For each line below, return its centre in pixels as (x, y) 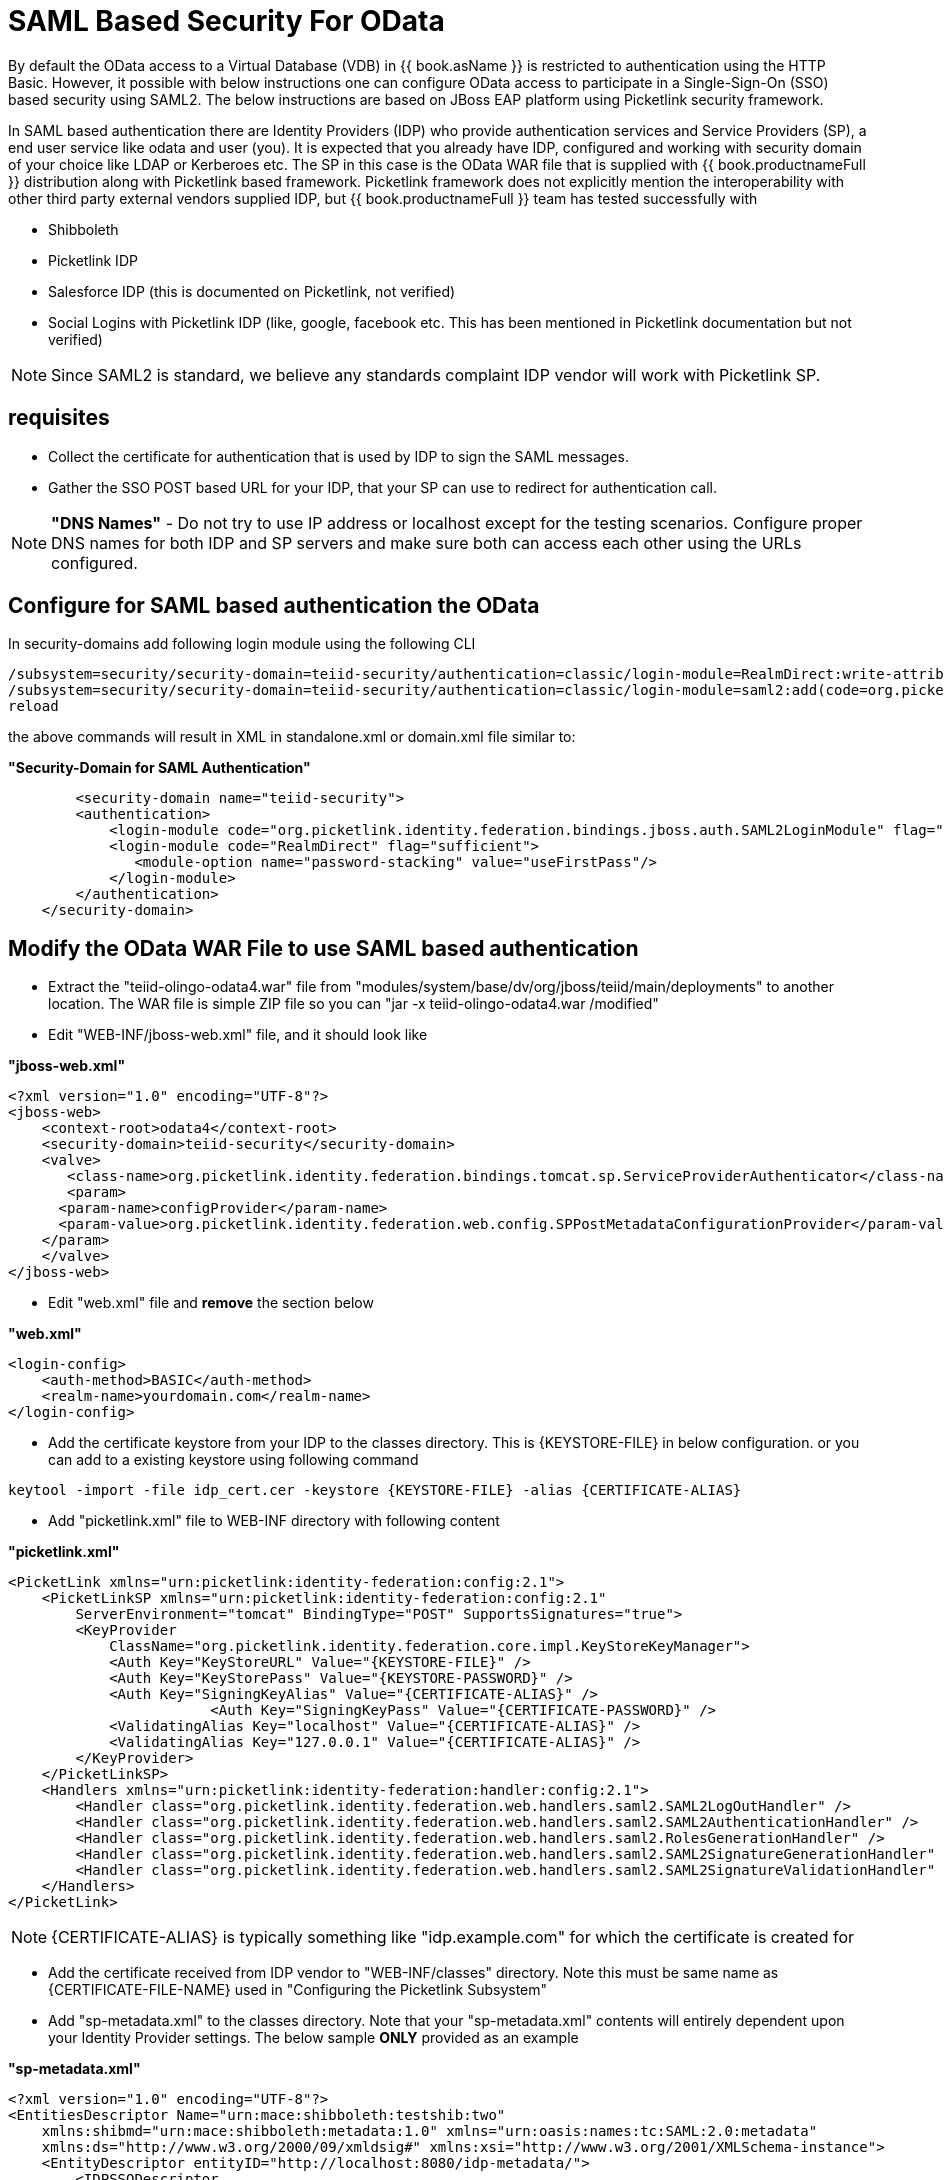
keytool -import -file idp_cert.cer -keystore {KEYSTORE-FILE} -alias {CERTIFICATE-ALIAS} (375, 1490)
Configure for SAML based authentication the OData (274, 606)
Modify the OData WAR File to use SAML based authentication (323, 948)
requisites (59, 418)
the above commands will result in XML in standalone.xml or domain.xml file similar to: (292, 737)
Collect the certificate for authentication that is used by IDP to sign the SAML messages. (338, 456)
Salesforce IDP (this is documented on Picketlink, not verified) (252, 291)
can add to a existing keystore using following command (233, 1460)
